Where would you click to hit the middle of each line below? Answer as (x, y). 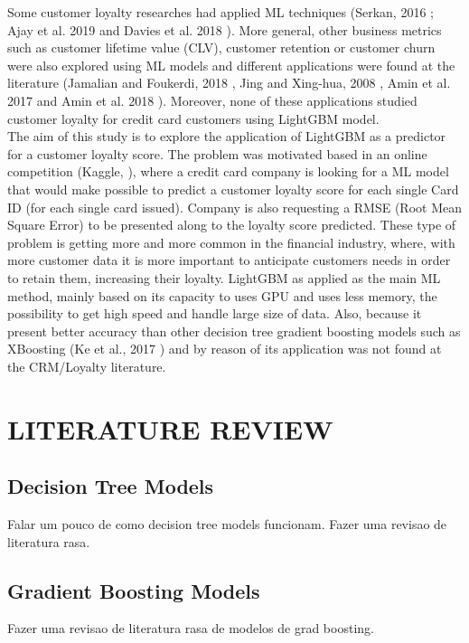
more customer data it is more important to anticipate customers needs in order (229, 260)
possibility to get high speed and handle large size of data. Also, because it (215, 313)
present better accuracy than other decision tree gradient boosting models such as (234, 331)
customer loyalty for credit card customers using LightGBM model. (193, 118)
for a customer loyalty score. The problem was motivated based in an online (217, 153)
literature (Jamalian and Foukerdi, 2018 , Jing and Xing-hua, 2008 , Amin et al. (229, 83)
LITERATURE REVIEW (170, 428)
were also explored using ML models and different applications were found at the (231, 65)
